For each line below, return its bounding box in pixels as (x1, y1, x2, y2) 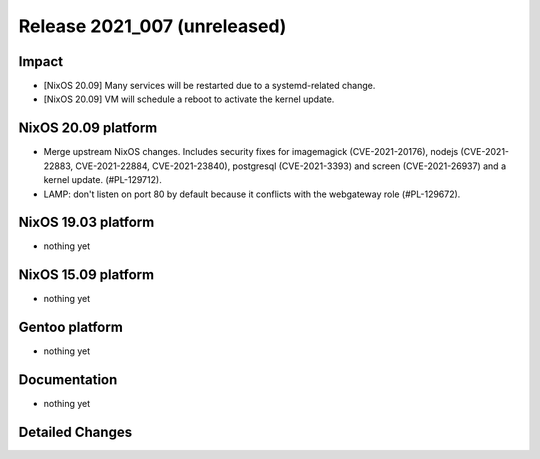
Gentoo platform (18, 319, 124, 336)
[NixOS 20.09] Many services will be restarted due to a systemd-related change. (43, 80, 376, 92)
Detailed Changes (18, 423, 133, 440)
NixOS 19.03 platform (18, 214, 155, 231)
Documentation (18, 371, 118, 389)
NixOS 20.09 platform (18, 120, 158, 137)
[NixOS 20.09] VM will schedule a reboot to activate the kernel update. (43, 93, 335, 105)
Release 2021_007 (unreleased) (18, 15, 287, 37)
